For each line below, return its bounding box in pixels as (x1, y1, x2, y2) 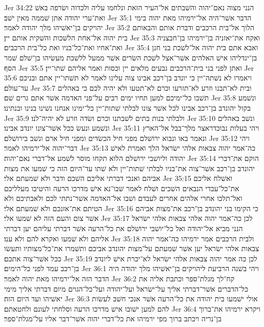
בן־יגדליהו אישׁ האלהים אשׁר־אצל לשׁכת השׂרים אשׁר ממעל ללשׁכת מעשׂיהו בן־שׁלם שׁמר (4, 52, 257, 63)
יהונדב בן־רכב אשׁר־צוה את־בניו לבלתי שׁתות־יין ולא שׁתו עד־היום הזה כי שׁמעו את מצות (4, 162, 255, 173)
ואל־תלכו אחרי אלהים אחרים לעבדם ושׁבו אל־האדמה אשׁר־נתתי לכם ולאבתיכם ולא (4, 193, 242, 203)
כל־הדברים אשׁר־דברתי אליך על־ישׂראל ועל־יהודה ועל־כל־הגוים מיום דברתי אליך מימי (4, 283, 249, 294)
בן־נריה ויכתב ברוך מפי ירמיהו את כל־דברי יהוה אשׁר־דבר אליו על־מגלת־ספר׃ (4, 313, 221, 324)
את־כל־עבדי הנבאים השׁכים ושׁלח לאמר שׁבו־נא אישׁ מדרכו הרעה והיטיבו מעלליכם (4, 182, 239, 193)
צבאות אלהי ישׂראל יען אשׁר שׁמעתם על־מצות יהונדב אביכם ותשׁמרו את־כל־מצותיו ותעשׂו (4, 243, 259, 254)
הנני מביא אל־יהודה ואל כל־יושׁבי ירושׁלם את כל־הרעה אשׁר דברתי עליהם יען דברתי (4, 223, 243, 234)
